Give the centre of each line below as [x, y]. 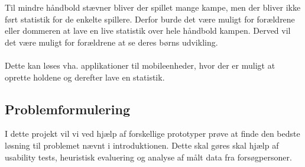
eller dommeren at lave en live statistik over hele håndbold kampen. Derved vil [148, 30]
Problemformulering [68, 109]
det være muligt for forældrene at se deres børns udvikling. [111, 42]
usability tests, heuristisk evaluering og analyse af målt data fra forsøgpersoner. [148, 157]
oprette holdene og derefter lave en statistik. [85, 77]
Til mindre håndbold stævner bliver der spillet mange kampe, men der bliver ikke [153, 7]
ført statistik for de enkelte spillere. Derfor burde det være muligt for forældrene [150, 19]
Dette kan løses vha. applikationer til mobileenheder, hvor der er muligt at [140, 65]
